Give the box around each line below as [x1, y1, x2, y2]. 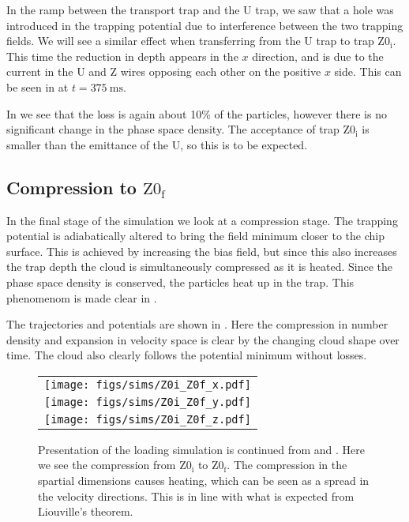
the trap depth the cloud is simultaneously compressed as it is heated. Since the [6, 258, 393, 275]
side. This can [334, 63, 402, 80]
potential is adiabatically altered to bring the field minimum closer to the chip [6, 227, 385, 244]
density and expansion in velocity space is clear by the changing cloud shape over [6, 331, 400, 347]
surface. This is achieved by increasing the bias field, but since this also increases [6, 242, 397, 259]
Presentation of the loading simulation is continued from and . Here [38, 441, 365, 457]
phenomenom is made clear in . [6, 289, 157, 306]
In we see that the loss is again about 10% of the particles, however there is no [6, 105, 387, 122]
